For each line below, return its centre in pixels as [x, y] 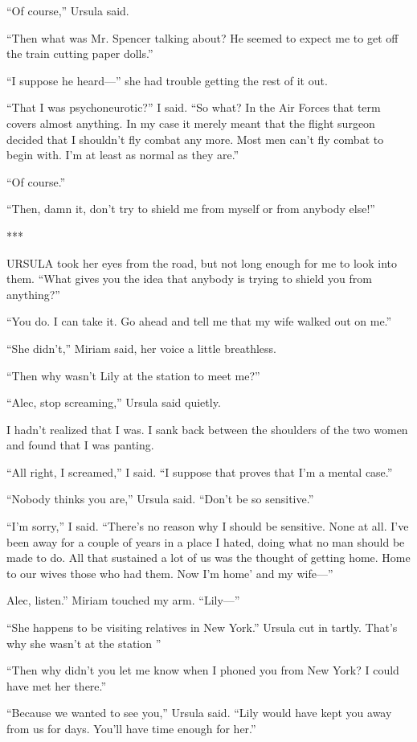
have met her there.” [57, 685]
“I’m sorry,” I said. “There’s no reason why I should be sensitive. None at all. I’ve [208, 526]
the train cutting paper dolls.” [80, 53]
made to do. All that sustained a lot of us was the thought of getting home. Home [208, 558]
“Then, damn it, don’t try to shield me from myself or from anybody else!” [191, 209]
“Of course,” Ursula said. [68, 10]
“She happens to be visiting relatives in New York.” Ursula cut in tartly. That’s [202, 627]
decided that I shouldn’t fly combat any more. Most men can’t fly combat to [195, 139]
